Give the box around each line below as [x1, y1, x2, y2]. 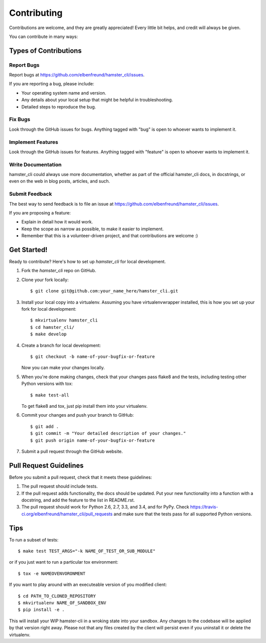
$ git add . [30, 424, 59, 429]
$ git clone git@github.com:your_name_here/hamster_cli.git [30, 288, 178, 294]
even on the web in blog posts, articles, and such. [9, 178, 110, 184]
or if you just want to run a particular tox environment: [9, 559, 118, 565]
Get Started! [9, 246, 48, 254]
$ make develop [30, 331, 67, 337]
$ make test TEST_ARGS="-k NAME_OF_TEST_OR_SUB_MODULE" [18, 548, 156, 554]
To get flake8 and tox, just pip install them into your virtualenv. [21, 403, 148, 409]
